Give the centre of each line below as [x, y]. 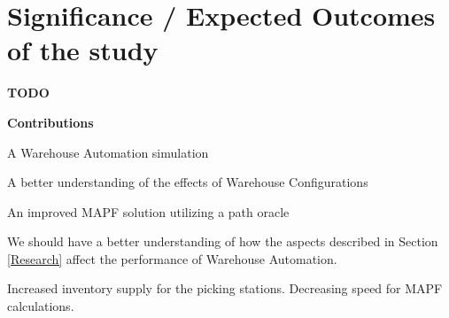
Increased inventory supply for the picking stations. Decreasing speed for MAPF [225, 288]
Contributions [50, 122]
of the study [83, 50]
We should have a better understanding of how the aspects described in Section [223, 241]
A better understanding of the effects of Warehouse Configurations [188, 182]
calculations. [41, 306]
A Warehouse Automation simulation [108, 152]
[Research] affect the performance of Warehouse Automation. [172, 258]
